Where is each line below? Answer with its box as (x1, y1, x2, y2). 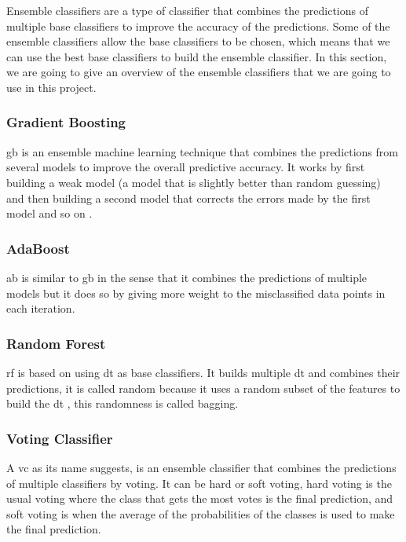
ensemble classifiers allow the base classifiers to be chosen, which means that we (6, 33, 390, 49)
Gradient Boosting (6, 112, 126, 132)
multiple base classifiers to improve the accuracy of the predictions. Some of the (6, 17, 390, 34)
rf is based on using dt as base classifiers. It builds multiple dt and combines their (6, 364, 401, 380)
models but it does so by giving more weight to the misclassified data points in (6, 284, 386, 301)
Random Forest (6, 333, 106, 353)
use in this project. (6, 79, 97, 95)
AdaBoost (6, 238, 70, 258)
